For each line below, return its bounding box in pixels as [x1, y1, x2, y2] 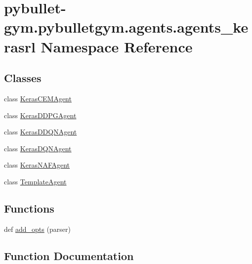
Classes [4, 70, 42, 86]
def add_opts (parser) [4, 223, 71, 234]
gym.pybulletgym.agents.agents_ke [4, 17, 249, 37]
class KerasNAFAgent [4, 160, 70, 170]
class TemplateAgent [4, 176, 67, 186]
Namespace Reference [41, 36, 193, 56]
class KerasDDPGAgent [4, 110, 77, 120]
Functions [4, 200, 54, 216]
